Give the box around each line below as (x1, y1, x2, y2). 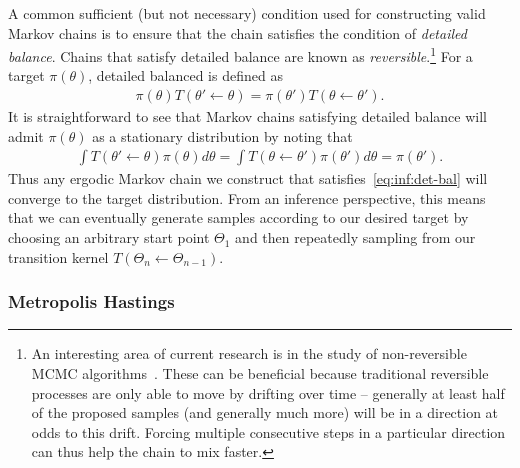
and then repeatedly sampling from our (235, 227, 476, 248)
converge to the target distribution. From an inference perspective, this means (8, 187, 486, 208)
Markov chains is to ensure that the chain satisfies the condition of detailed (8, 22, 467, 43)
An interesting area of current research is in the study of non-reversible (31, 343, 467, 364)
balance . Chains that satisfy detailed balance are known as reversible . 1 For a (8, 43, 473, 66)
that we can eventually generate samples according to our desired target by (8, 207, 469, 228)
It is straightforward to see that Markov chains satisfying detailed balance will (8, 106, 487, 127)
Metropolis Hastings (8, 289, 175, 314)
